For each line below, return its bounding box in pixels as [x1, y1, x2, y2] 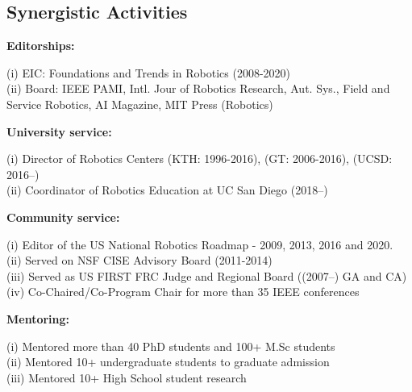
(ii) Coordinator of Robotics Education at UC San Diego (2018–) [6, 181, 328, 198]
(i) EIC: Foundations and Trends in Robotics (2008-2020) [6, 64, 291, 81]
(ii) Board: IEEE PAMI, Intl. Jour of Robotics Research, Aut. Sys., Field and [6, 80, 390, 97]
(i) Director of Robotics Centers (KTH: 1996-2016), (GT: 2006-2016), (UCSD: [6, 150, 393, 167]
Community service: [6, 208, 120, 225]
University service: [6, 123, 112, 140]
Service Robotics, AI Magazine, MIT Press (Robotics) [6, 95, 273, 112]
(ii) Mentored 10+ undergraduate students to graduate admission [6, 353, 330, 370]
